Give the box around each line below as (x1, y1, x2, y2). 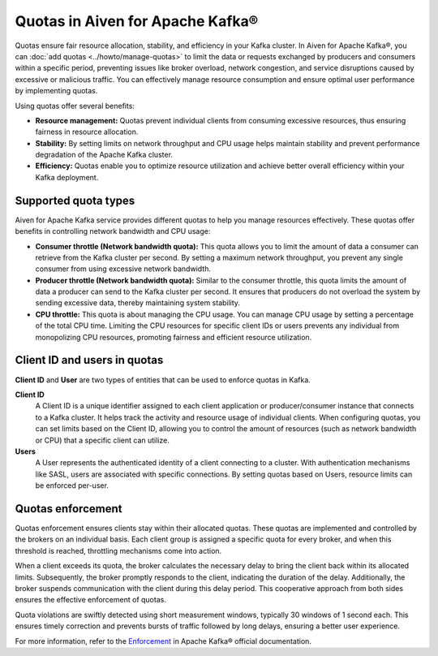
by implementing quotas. (15, 86, 98, 96)
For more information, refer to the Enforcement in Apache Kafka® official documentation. (15, 636, 312, 645)
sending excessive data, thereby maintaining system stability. (35, 298, 241, 308)
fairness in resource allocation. (35, 127, 139, 137)
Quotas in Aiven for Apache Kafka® (15, 12, 259, 30)
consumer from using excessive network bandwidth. (35, 264, 211, 274)
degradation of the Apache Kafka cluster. (35, 150, 174, 160)
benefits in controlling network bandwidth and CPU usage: (15, 227, 211, 236)
